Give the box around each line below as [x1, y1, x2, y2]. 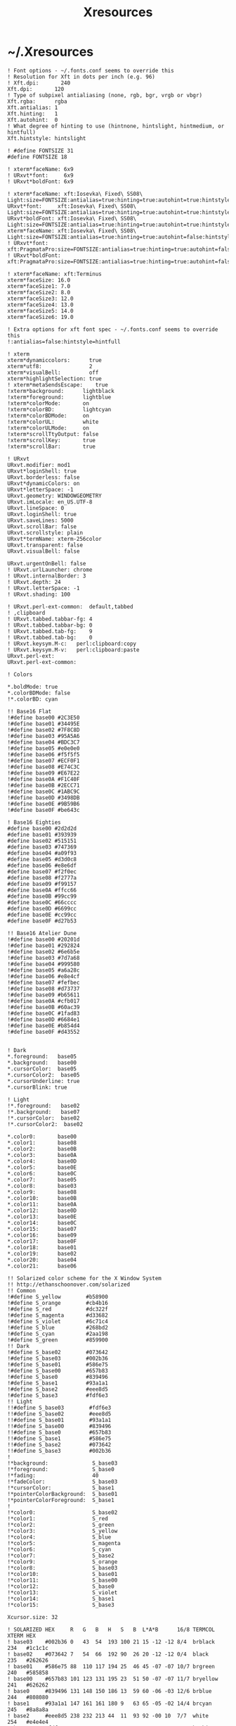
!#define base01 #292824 [7, 942, 80, 949]
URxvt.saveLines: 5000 [7, 517, 74, 524]
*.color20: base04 [7, 1256, 77, 1263]
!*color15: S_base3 [7, 1601, 114, 1608]
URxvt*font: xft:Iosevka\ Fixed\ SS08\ [7, 202, 137, 210]
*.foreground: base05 [7, 1053, 77, 1060]
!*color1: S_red [7, 1515, 109, 1522]
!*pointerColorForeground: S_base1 [7, 1496, 114, 1503]
